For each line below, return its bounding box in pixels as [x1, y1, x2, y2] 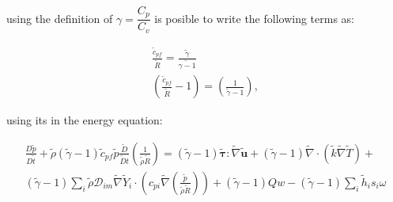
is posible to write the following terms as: [154, 10, 355, 26]
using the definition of [6, 10, 113, 26]
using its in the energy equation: [6, 112, 163, 128]
